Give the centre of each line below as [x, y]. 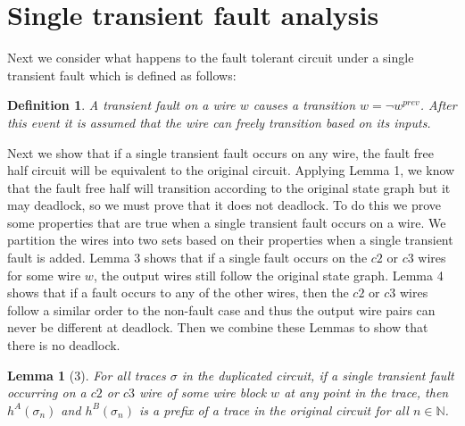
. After [438, 105]
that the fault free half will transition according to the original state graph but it [229, 187]
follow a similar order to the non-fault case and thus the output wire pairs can [221, 309]
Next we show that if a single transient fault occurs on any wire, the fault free [221, 152]
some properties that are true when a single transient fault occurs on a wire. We [227, 222]
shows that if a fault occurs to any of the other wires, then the [178, 292]
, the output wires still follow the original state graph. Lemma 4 [268, 275]
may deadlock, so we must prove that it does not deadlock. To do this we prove [224, 205]
